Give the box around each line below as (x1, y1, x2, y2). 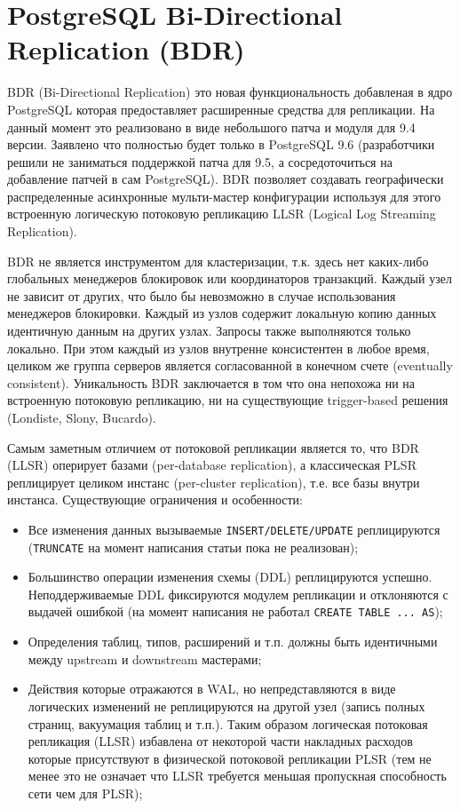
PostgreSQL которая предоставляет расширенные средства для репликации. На (7, 99, 435, 118)
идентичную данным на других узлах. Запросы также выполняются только (7, 321, 411, 340)
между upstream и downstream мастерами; (28, 649, 262, 668)
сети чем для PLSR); (28, 783, 143, 802)
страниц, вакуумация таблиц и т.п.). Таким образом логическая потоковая (28, 714, 428, 733)
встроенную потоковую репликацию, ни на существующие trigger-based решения (7, 391, 448, 409)
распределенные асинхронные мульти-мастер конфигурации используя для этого (7, 186, 441, 205)
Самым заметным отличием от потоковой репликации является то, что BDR (7, 438, 419, 456)
